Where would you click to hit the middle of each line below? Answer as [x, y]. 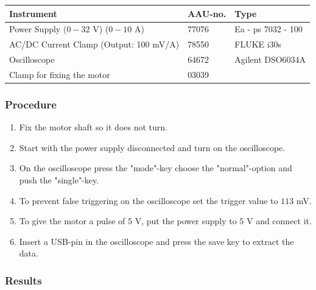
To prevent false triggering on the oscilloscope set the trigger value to [149, 200]
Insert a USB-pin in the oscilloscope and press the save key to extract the [156, 241]
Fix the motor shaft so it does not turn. [93, 127]
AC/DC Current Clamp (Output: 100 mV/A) [94, 44]
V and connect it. [279, 221]
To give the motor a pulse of [72, 221]
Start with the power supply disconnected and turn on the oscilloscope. [152, 147]
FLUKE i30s [258, 44]
